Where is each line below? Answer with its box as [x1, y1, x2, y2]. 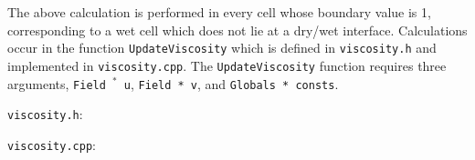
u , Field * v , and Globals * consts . [123, 74, 339, 93]
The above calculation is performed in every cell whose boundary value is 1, [7, 3, 431, 21]
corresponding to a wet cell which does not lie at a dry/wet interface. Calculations [7, 20, 468, 39]
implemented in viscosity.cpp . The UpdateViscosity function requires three [7, 55, 447, 75]
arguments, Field [7, 74, 106, 93]
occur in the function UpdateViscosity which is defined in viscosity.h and [7, 38, 437, 57]
